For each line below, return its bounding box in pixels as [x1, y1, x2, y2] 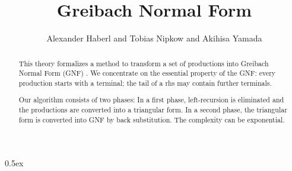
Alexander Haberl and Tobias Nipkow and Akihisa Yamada [46, 32, 262, 44]
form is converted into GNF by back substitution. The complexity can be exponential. [18, 114, 285, 124]
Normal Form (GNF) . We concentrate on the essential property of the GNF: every [18, 68, 276, 78]
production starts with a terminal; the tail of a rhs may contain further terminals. [18, 78, 272, 88]
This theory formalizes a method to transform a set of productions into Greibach [18, 58, 269, 68]
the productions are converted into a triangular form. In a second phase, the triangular [18, 105, 287, 115]
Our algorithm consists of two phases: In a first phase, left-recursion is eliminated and [18, 95, 284, 105]
